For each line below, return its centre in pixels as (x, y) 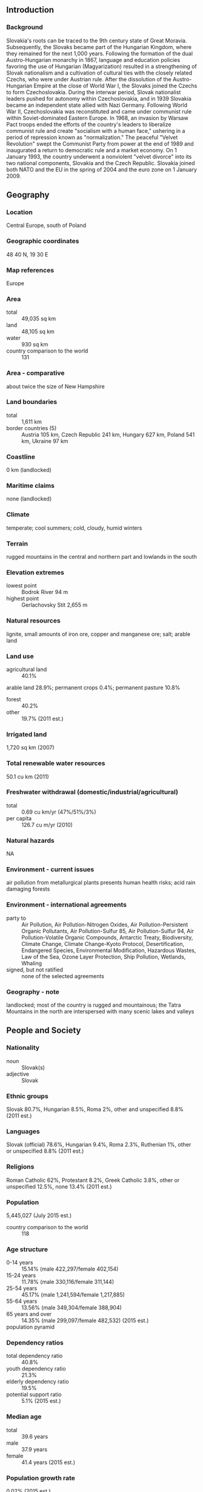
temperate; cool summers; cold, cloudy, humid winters (74, 528)
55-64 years (22, 1301)
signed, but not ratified (35, 970)
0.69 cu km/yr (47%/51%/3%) (59, 812)
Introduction (30, 10)
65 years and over (29, 1314)
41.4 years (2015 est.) (48, 1462)
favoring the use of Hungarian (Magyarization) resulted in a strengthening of (101, 66)
